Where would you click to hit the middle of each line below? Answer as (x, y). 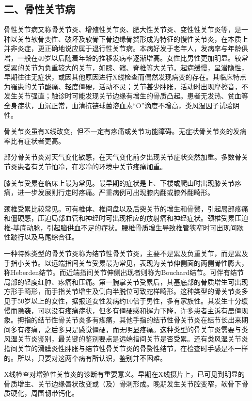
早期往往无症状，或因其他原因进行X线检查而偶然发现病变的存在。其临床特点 (125, 77)
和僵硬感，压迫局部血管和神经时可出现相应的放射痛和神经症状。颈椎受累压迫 (126, 218)
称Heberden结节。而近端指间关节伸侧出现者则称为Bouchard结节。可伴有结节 (124, 272)
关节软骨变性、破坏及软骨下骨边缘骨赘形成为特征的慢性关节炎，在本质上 (133, 39)
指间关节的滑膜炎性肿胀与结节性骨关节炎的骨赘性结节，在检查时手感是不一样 (126, 348)
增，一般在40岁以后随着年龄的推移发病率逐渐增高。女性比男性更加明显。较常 (126, 57)
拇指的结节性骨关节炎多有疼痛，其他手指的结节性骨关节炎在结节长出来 (129, 320)
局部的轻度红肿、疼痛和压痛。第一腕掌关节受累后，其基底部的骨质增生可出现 (126, 281)
